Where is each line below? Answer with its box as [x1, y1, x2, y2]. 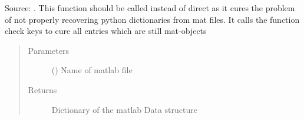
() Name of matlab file [51, 64, 133, 76]
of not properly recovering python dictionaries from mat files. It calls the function [5, 13, 300, 25]
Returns [28, 83, 57, 95]
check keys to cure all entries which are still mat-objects [5, 25, 207, 37]
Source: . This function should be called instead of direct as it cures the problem [5, 2, 295, 13]
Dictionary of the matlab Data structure [51, 103, 197, 115]
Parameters [28, 44, 69, 56]
